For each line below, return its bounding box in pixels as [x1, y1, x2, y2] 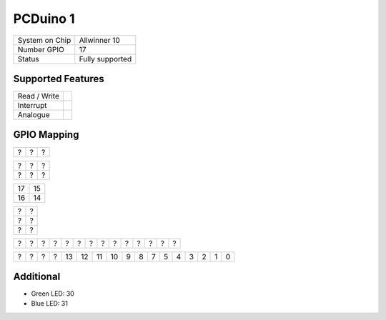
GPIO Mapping [13, 129, 79, 141]
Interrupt [17, 101, 47, 111]
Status [17, 54, 39, 64]
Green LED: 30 [31, 289, 74, 298]
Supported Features [13, 72, 105, 85]
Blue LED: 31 [31, 299, 68, 308]
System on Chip [17, 35, 71, 45]
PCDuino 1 [13, 11, 75, 26]
